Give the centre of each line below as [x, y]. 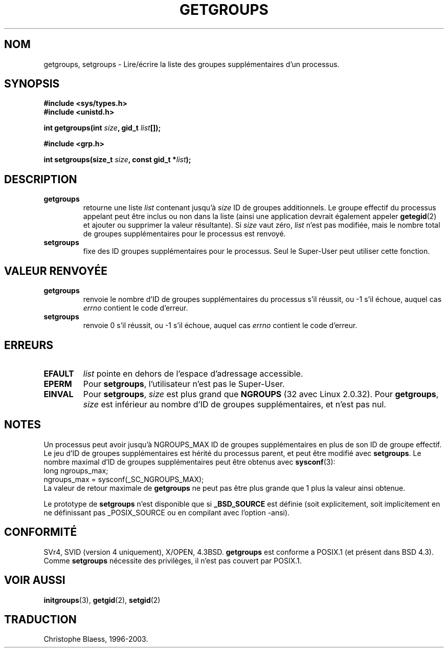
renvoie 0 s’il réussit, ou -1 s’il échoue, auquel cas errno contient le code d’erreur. [220, 325]
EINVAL [59, 394]
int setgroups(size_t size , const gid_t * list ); [117, 160]
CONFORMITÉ [41, 532]
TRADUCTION [40, 619]
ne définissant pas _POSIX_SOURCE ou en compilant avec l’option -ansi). [167, 512]
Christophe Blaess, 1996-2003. [96, 639]
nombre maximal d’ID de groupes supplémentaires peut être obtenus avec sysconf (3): [189, 462]
